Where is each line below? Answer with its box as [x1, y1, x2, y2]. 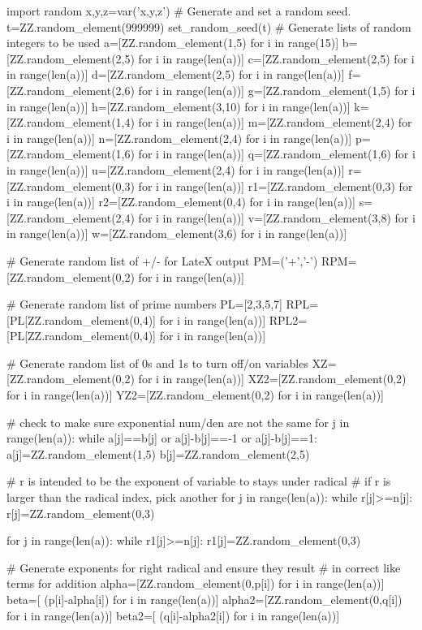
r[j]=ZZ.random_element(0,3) [6, 504, 155, 521]
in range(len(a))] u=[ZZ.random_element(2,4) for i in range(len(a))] [6, 161, 345, 178]
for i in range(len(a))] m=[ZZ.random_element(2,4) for [138, 114, 412, 131]
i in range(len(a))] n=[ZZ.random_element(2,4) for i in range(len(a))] [6, 129, 352, 146]
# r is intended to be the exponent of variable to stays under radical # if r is [6, 472, 391, 490]
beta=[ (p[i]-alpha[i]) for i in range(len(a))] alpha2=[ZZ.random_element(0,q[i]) [6, 591, 403, 607]
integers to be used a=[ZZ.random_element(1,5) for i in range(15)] [6, 34, 339, 51]
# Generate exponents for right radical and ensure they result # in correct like [6, 559, 401, 576]
